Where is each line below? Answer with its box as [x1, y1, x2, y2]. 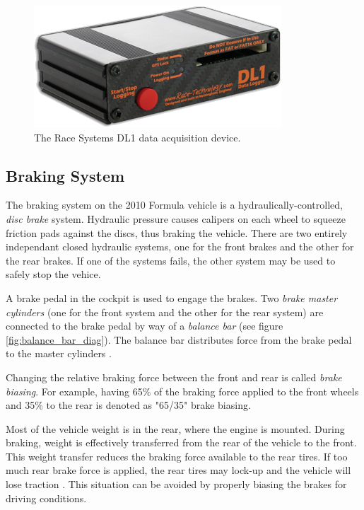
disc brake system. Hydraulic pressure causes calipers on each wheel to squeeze [6, 211, 346, 226]
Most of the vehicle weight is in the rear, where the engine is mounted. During [6, 421, 345, 436]
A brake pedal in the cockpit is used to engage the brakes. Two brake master [6, 290, 338, 305]
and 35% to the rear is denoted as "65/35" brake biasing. [6, 398, 251, 412]
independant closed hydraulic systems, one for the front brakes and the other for [6, 239, 354, 254]
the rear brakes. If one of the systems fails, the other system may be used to [6, 253, 336, 267]
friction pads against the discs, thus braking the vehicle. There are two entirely [6, 225, 348, 240]
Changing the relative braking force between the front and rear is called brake [6, 369, 342, 384]
